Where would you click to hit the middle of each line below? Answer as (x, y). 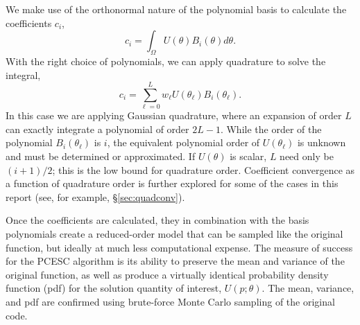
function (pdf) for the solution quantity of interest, (114, 288)
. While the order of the (271, 129)
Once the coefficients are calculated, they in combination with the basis (157, 220)
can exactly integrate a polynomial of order (97, 129)
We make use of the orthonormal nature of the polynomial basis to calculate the (176, 9)
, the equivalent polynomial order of (183, 142)
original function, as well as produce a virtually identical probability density (167, 274)
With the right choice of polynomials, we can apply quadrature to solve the (166, 61)
